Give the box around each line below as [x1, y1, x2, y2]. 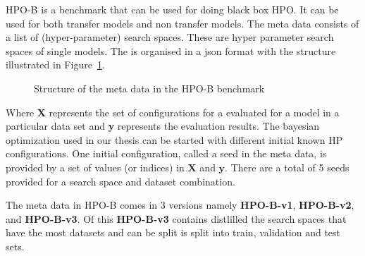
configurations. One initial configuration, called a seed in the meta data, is [6, 146, 327, 161]
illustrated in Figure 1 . [6, 57, 105, 72]
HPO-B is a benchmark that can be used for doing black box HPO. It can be [6, 2, 339, 16]
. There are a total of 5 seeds [225, 159, 349, 174]
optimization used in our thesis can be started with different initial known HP [6, 132, 343, 147]
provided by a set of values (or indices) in [6, 159, 185, 174]
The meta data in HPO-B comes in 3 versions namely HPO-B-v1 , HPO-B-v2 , [6, 197, 354, 212]
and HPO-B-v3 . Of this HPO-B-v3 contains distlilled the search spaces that [6, 211, 347, 226]
